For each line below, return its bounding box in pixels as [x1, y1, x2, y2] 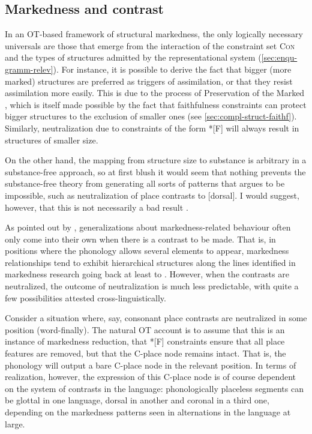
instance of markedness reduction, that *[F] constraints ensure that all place [5, 335, 285, 348]
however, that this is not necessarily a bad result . [5, 200, 188, 213]
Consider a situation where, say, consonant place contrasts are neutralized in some [5, 312, 307, 324]
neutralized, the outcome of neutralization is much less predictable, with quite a [5, 280, 299, 292]
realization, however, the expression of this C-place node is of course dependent [5, 370, 296, 383]
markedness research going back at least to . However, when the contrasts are [5, 268, 289, 280]
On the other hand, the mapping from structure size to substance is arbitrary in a [5, 154, 307, 166]
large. [5, 417, 25, 430]
